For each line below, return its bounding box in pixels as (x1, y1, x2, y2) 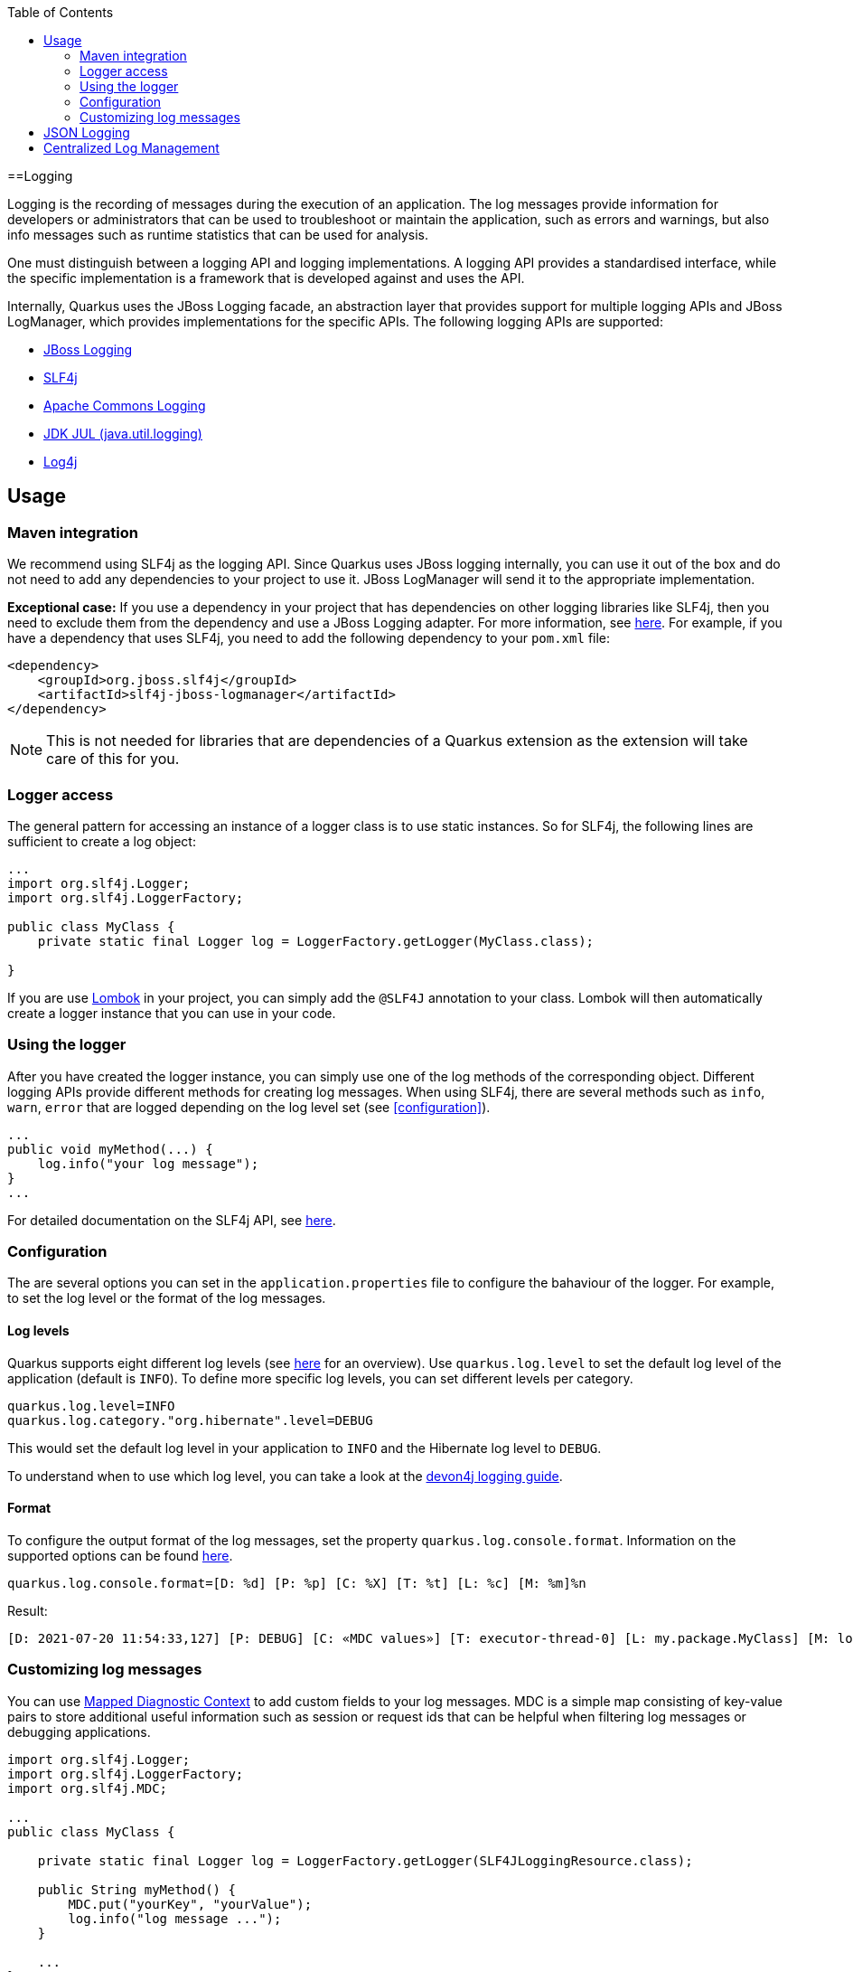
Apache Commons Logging (43, 398, 206, 413)
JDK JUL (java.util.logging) (43, 426, 202, 441)
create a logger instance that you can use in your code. (7, 1005, 336, 1021)
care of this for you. (46, 750, 180, 769)
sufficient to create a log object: (7, 833, 196, 849)
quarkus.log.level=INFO (7, 1398, 175, 1413)
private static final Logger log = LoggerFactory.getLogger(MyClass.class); (37, 933, 595, 948)
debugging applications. (7, 1723, 151, 1740)
